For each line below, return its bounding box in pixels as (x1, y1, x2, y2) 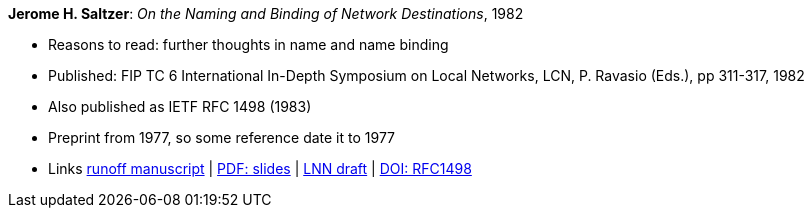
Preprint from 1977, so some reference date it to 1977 (48, 129, 396, 146)
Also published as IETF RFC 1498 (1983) (48, 98, 312, 115)
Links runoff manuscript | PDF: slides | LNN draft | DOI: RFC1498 (48, 160, 472, 177)
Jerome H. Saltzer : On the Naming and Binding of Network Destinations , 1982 (8, 5, 524, 22)
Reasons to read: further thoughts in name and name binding (48, 36, 449, 53)
